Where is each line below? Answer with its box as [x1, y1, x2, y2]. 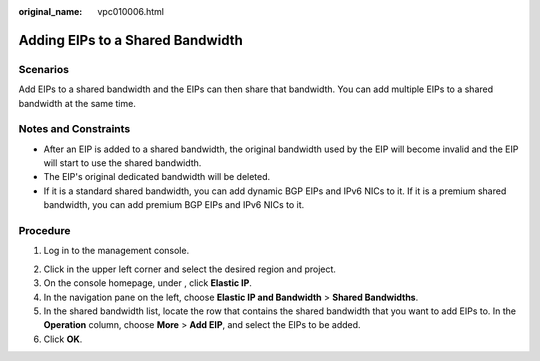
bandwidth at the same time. [18, 97, 137, 109]
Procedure [18, 224, 71, 238]
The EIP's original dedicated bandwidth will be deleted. [43, 171, 271, 183]
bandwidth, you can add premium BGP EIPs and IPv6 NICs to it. [43, 199, 305, 211]
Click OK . [43, 333, 83, 345]
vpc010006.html [97, 6, 165, 17]
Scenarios [18, 62, 70, 76]
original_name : [18, 6, 83, 17]
